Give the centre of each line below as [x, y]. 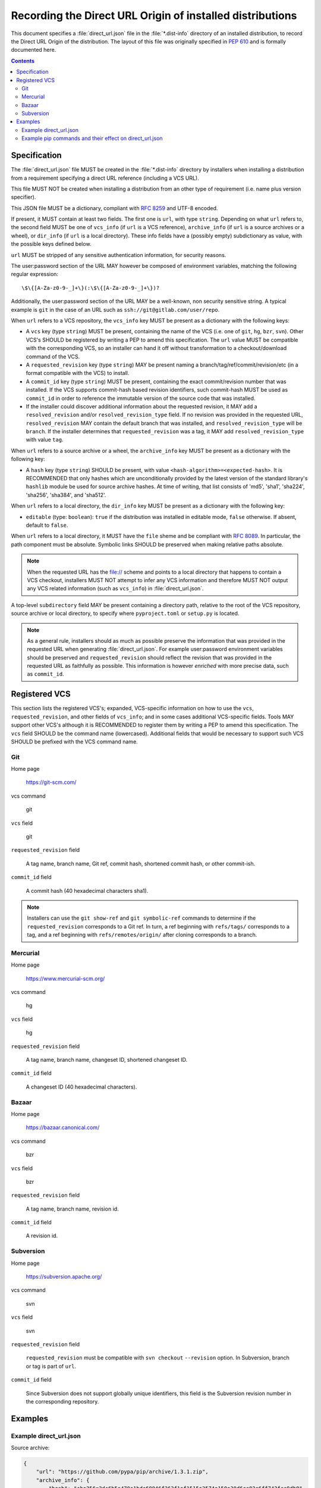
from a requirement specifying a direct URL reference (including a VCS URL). [105, 178]
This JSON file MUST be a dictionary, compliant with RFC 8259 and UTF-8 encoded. [114, 208]
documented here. [34, 50]
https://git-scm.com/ [51, 782]
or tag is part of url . [51, 1366]
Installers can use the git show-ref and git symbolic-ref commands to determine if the [141, 918]
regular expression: [35, 274]
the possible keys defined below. [51, 244]
